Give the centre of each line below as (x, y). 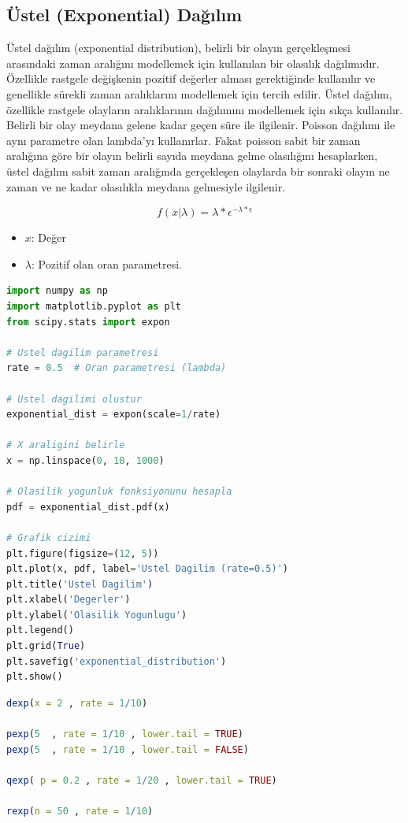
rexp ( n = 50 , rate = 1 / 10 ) (80, 811)
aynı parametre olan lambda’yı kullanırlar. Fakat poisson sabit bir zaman (184, 140)
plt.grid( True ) (46, 646)
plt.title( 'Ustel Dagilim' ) (80, 584)
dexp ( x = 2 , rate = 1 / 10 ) (77, 703)
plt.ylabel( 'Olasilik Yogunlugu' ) (97, 615)
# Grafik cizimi (49, 538)
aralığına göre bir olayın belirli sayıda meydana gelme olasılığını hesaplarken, (192, 156)
